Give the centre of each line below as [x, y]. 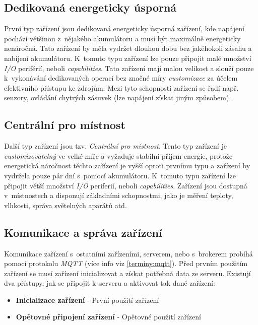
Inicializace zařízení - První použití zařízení [87, 300]
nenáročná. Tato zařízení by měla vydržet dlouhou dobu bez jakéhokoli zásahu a [128, 48]
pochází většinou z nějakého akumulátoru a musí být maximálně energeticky [122, 38]
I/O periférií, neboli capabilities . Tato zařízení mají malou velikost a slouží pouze [129, 68]
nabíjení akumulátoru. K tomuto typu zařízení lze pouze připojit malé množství [128, 58]
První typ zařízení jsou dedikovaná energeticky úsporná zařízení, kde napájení [124, 28]
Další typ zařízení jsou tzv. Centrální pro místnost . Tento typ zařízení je [115, 146]
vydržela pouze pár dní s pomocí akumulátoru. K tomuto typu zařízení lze [120, 175]
